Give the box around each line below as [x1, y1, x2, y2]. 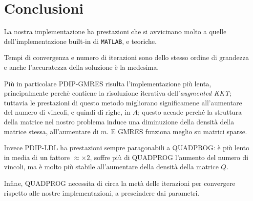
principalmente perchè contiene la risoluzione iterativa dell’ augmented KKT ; [4, 88, 232, 98]
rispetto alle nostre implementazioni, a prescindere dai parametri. [4, 187, 200, 198]
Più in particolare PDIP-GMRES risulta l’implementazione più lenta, [4, 78, 211, 88]
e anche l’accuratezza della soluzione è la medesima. [4, 61, 159, 72]
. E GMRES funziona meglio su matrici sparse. [106, 126, 247, 136]
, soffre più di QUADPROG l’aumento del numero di [90, 152, 249, 162]
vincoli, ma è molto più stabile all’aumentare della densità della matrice [4, 161, 219, 172]
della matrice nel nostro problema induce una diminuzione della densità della [4, 116, 234, 126]
